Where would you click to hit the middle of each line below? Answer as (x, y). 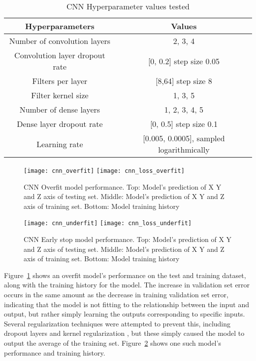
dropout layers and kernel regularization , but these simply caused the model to (124, 333)
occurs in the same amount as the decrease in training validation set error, (116, 295)
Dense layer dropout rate (60, 124)
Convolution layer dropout (60, 55)
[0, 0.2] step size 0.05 (184, 61)
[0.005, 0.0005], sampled (184, 138)
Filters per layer (60, 81)
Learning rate (60, 144)
